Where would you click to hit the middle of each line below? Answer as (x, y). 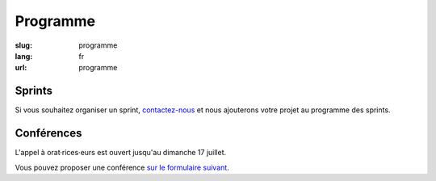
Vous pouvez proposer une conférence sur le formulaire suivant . (122, 167)
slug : (23, 45)
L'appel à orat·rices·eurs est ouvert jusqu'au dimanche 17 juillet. (121, 153)
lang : (24, 56)
